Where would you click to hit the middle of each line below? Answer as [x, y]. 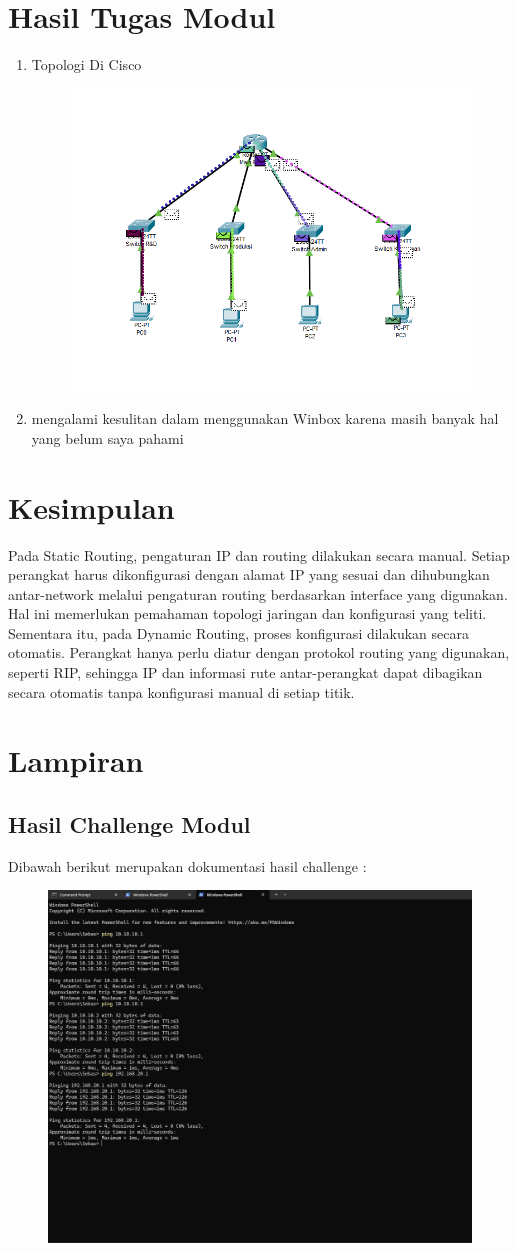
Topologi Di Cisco [86, 64]
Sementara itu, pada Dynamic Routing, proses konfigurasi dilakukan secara [238, 632]
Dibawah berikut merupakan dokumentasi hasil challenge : [187, 865]
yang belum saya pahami [107, 437]
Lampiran [76, 760]
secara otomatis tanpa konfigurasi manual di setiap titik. [181, 691]
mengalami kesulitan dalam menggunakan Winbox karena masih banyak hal [265, 418]
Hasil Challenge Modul [129, 824]
